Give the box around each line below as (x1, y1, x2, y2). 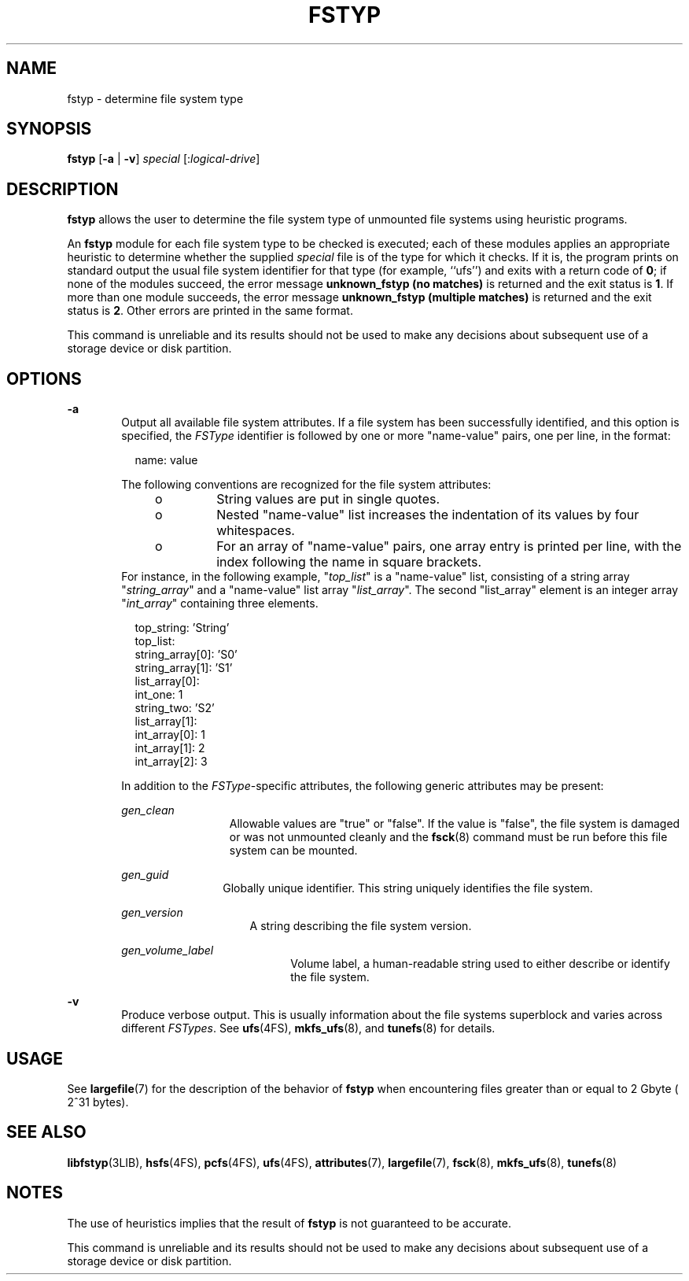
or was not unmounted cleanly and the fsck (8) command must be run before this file (229, 830, 668, 844)
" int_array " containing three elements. (121, 596, 319, 611)
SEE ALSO (6, 1122, 87, 1143)
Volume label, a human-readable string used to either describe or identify (290, 957, 670, 971)
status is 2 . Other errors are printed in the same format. (67, 304, 353, 318)
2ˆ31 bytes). (67, 1095, 129, 1109)
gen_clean (121, 803, 175, 818)
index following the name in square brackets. (216, 554, 482, 570)
